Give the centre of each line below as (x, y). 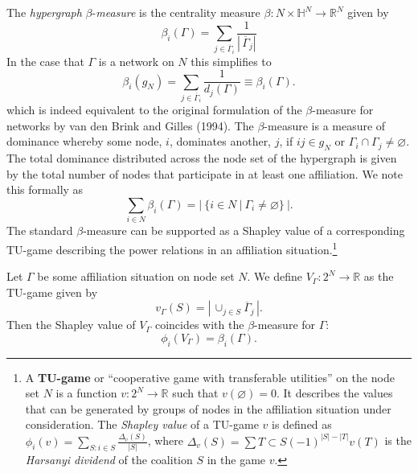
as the (379, 276)
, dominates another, (220, 141)
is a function (86, 393)
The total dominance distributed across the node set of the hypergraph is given (202, 158)
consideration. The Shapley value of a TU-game (142, 424)
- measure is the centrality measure (176, 12)
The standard (40, 230)
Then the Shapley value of (71, 325)
